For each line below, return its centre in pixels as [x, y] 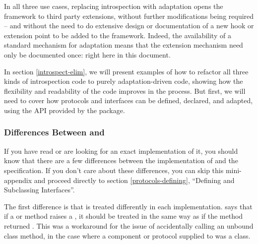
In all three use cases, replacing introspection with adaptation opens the [114, 6]
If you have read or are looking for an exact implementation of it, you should [121, 151]
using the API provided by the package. [64, 110]
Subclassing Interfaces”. [39, 190]
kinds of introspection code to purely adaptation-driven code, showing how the [124, 81]
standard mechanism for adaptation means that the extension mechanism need [124, 45]
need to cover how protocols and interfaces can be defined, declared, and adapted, [129, 100]
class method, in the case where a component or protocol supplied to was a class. [127, 235]
